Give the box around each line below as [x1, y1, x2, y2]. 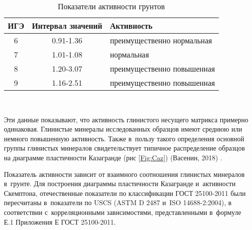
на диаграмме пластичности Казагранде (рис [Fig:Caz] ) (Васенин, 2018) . [4, 152, 222, 162]
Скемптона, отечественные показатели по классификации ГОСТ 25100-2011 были [4, 188, 246, 198]
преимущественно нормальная [110, 35, 212, 46]
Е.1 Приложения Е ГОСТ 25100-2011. [4, 216, 116, 227]
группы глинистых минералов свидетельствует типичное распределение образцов [4, 143, 245, 153]
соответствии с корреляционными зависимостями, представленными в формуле [4, 207, 241, 217]
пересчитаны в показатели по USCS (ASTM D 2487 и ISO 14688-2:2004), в [4, 197, 232, 208]
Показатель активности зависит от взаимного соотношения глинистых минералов [4, 169, 245, 179]
